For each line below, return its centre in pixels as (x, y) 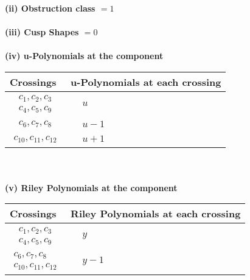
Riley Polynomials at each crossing (156, 214)
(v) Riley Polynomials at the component (91, 187)
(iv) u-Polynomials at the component (84, 56)
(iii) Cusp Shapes (42, 32)
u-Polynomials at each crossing (146, 82)
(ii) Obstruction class (50, 8)
